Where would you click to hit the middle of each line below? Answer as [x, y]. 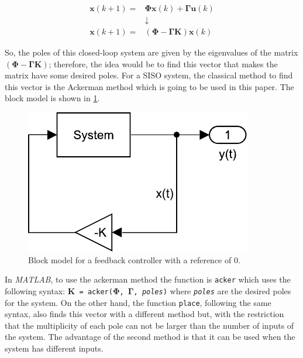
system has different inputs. [54, 348]
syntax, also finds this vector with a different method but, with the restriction [144, 314]
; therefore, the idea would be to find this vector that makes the [163, 63]
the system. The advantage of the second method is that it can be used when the [150, 337]
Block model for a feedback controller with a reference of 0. [134, 259]
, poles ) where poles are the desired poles [212, 290]
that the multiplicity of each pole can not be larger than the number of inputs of [149, 325]
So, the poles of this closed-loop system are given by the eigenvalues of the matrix [151, 52]
